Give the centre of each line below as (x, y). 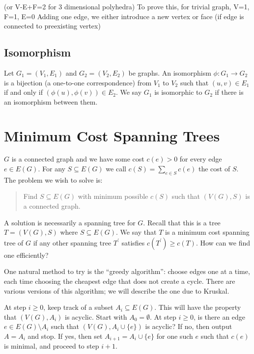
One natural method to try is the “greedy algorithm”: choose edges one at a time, (127, 271)
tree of (14, 242)
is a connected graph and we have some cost (78, 159)
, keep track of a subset (78, 307)
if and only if (23, 92)
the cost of (214, 169)
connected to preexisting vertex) (52, 26)
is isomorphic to (178, 92)
